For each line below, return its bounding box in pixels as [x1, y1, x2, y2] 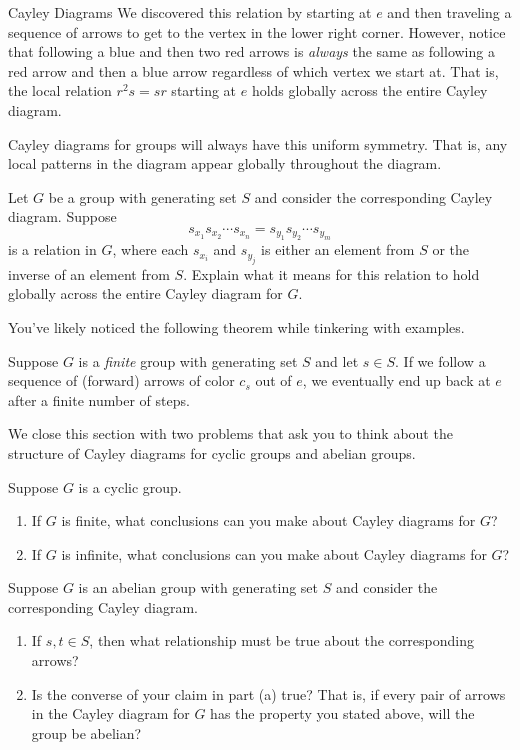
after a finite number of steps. [8, 389, 190, 410]
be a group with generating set [48, 186, 237, 207]
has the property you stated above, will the [210, 703, 475, 724]
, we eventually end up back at [302, 370, 491, 391]
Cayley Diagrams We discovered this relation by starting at [8, 2, 372, 22]
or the [432, 239, 469, 260]
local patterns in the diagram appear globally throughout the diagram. [8, 153, 442, 174]
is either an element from [261, 239, 415, 260]
